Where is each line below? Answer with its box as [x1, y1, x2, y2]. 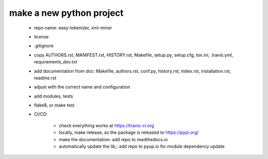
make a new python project [9, 7, 124, 18]
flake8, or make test [34, 102, 75, 108]
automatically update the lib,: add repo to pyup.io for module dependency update [59, 144, 225, 150]
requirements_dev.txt [34, 59, 77, 65]
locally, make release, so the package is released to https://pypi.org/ [59, 129, 199, 136]
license [34, 34, 49, 40]
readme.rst [34, 75, 57, 81]
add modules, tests [34, 93, 73, 99]
